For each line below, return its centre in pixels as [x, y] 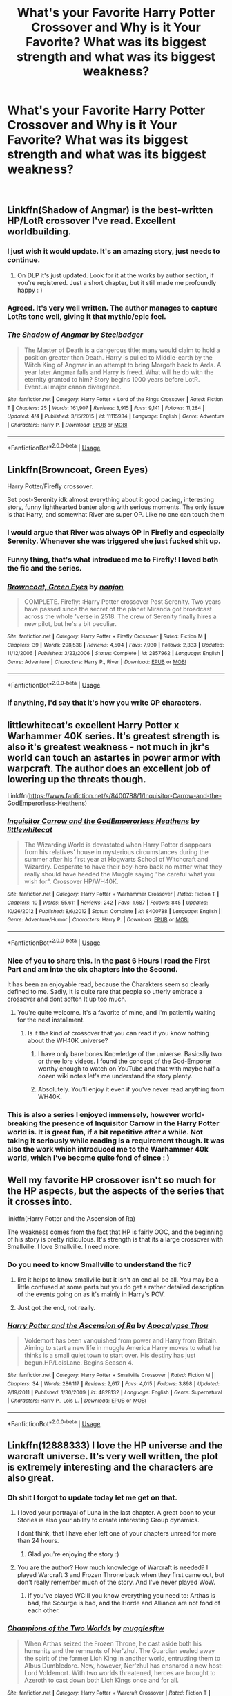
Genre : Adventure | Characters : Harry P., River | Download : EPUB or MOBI [97, 662]
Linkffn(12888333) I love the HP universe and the [115, 1445]
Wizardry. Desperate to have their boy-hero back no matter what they [123, 867]
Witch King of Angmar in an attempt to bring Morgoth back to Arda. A [123, 365]
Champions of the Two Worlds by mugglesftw [86, 1628]
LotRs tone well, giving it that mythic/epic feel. [87, 316]
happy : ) [30, 290]
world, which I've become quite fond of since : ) [88, 1158]
